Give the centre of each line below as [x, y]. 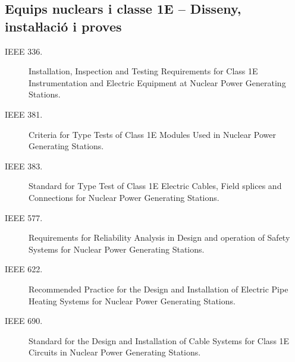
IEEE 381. [24, 114]
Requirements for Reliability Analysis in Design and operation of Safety [159, 237]
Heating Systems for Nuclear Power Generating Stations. [132, 300]
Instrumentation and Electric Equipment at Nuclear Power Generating [157, 82]
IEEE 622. [24, 269]
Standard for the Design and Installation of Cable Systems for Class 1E [159, 340]
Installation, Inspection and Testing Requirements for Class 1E [143, 71]
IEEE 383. [24, 166]
